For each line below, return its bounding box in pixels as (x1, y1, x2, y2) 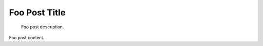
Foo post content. (9, 34, 45, 40)
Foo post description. (21, 24, 64, 30)
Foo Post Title (9, 7, 66, 18)
